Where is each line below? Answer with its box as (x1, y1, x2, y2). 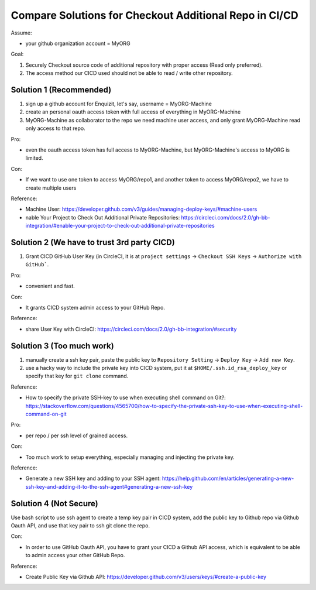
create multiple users (25, 184, 77, 191)
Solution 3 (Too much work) (11, 341, 114, 351)
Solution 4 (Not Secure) (11, 498, 99, 509)
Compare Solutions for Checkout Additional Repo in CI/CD (11, 9, 298, 22)
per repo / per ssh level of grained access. (25, 432, 128, 439)
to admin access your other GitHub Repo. (25, 552, 125, 559)
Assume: (11, 29, 32, 36)
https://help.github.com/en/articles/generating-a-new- (162, 475, 294, 482)
